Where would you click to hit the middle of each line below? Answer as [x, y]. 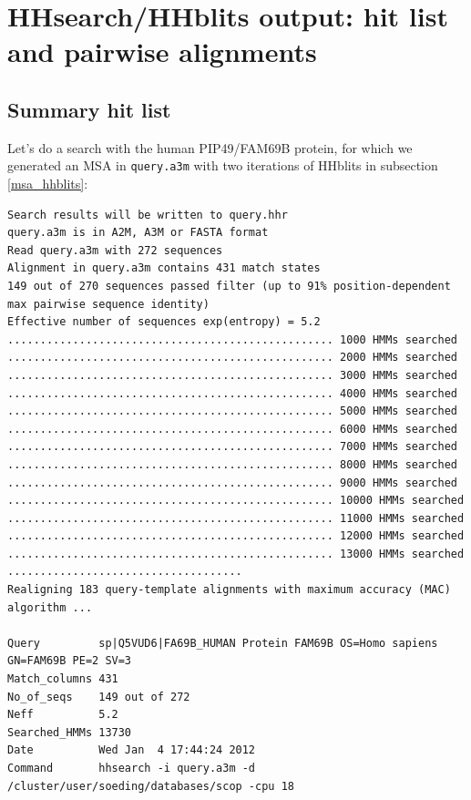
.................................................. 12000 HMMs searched [236, 536]
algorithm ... [50, 607]
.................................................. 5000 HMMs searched [232, 411]
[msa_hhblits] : [48, 184]
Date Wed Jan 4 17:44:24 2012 [132, 750]
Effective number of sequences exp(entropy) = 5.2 [164, 322]
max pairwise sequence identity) [108, 304]
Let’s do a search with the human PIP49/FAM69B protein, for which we [210, 147]
